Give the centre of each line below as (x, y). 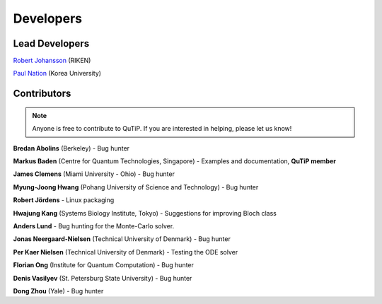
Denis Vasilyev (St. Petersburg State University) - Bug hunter (103, 278)
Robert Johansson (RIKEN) (52, 61)
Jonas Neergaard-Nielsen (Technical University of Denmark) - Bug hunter (122, 239)
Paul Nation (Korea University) (57, 74)
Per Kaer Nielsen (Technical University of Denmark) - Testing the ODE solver (126, 252)
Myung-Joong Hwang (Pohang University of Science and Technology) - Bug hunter (136, 187)
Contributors (42, 94)
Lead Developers (51, 43)
